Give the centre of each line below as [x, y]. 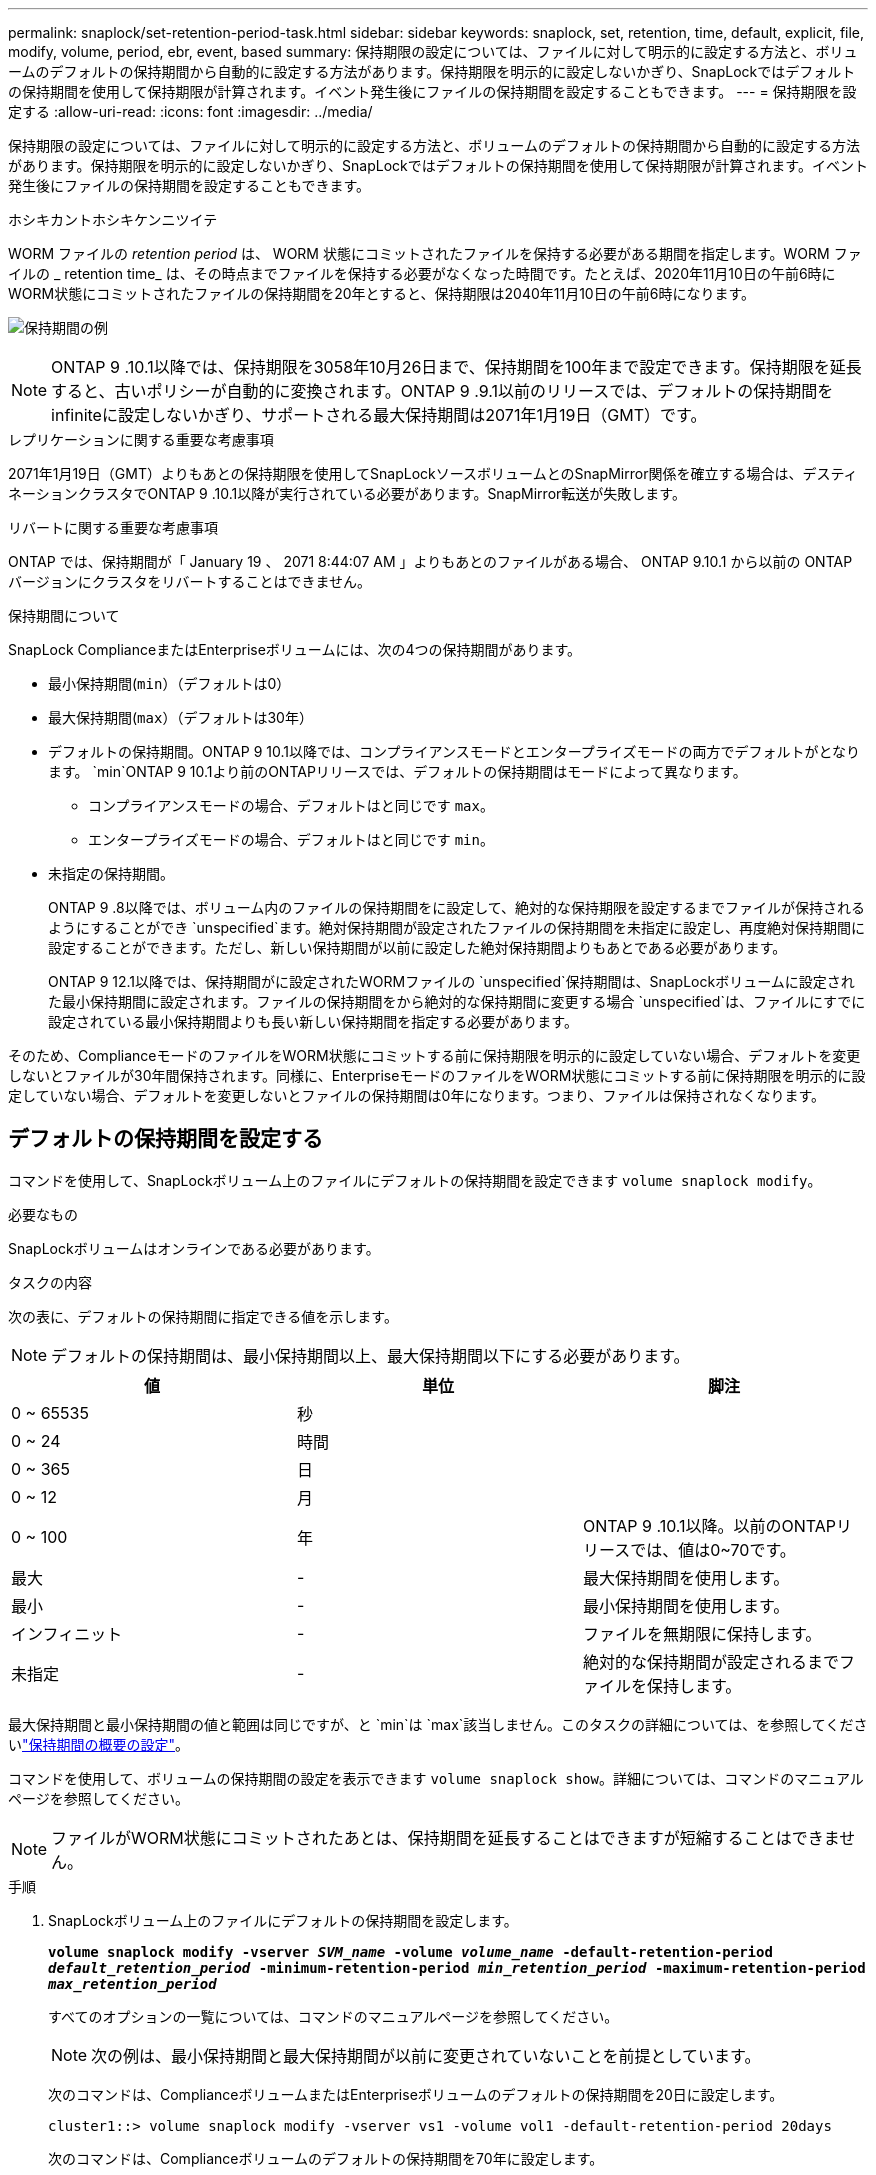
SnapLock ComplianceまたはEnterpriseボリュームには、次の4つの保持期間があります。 [295, 649]
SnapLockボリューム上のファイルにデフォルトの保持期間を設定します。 [283, 1920]
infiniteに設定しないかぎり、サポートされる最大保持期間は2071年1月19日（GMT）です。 [379, 415]
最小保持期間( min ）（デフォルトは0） [169, 683]
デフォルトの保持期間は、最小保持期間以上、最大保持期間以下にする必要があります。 [370, 1355]
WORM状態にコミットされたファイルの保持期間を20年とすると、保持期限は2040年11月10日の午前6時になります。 [381, 293]
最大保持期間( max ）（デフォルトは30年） [180, 717]
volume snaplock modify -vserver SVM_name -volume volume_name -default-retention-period [410, 1951]
